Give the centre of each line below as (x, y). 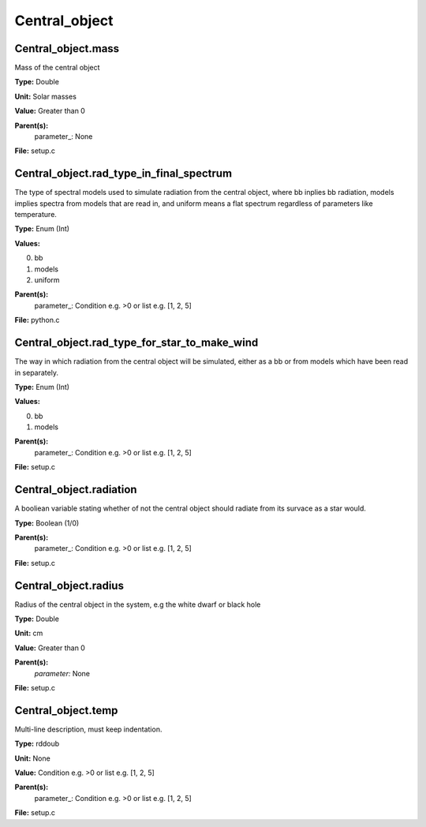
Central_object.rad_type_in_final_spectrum (123, 174)
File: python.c (37, 320)
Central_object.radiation (76, 490)
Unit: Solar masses (45, 96)
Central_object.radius (69, 585)
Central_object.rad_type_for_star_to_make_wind (136, 343)
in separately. (37, 372)
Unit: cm (29, 633)
